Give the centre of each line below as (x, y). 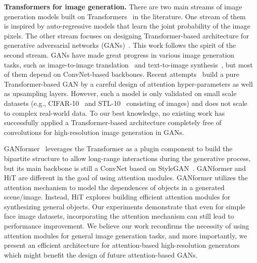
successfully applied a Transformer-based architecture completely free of (113, 122)
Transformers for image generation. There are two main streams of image (123, 6)
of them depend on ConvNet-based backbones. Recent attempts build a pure (122, 74)
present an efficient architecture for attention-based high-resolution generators (122, 245)
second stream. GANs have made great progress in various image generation (119, 54)
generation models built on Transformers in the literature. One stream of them (125, 16)
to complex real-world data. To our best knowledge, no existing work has (114, 113)
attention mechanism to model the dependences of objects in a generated (114, 187)
